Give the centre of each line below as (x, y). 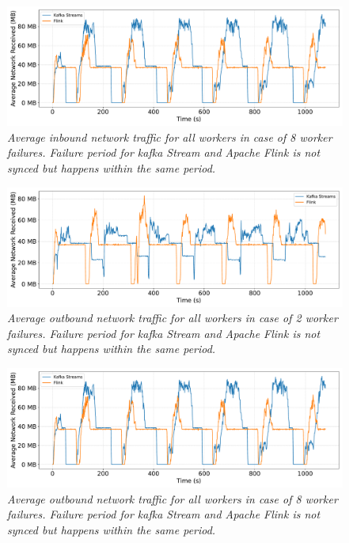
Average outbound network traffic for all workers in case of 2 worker (173, 318)
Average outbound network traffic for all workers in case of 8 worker (173, 498)
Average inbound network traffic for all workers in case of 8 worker (170, 137)
